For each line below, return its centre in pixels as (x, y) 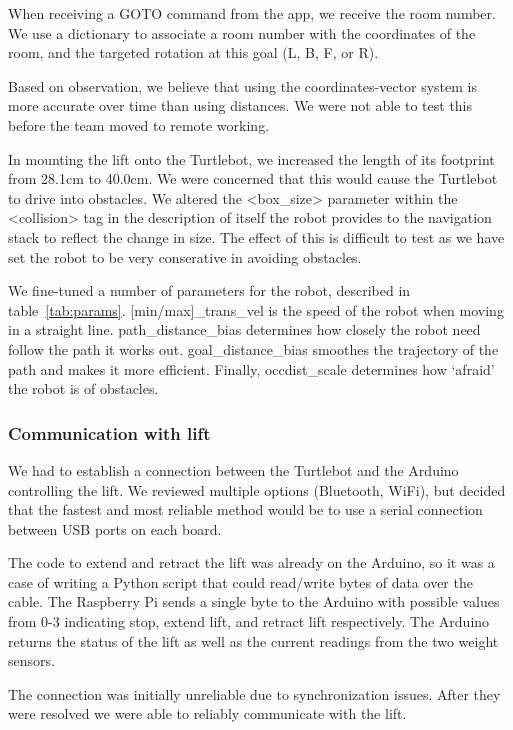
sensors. (31, 660)
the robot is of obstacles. (83, 388)
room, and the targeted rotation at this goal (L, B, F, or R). (193, 52)
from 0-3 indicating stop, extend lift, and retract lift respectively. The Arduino (249, 621)
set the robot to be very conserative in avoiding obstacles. (185, 256)
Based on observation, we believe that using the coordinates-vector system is (243, 85)
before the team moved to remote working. (139, 124)
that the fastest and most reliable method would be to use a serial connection (245, 509)
